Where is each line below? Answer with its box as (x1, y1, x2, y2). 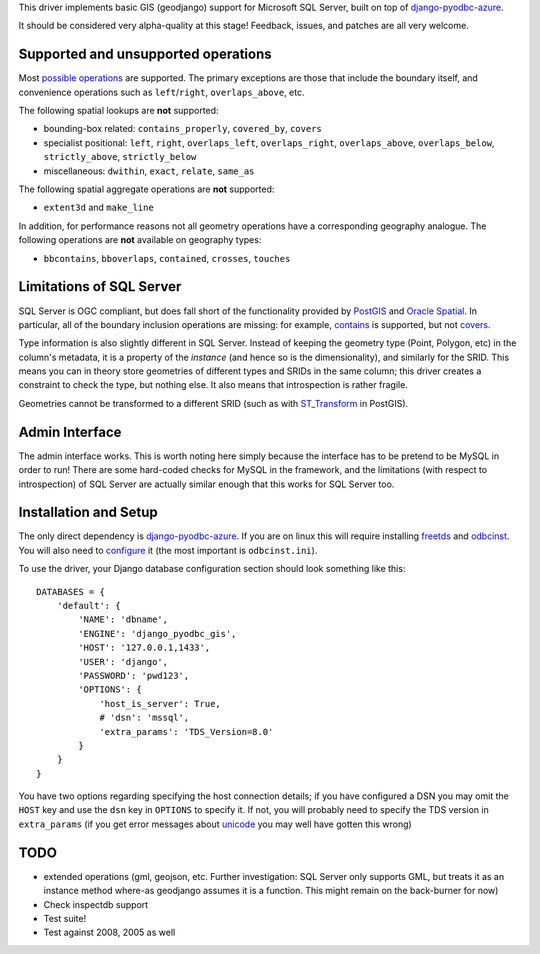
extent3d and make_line (43, 201, 154, 214)
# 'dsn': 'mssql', (99, 712, 190, 724)
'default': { (56, 600, 121, 611)
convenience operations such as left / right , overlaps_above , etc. (18, 86, 305, 98)
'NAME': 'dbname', (78, 614, 169, 625)
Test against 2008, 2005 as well (43, 926, 176, 939)
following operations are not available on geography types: (18, 234, 262, 246)
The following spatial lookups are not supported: (18, 105, 219, 117)
